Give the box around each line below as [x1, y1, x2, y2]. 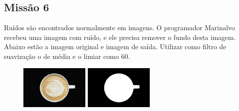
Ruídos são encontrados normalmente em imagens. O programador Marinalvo [4, 22, 235, 33]
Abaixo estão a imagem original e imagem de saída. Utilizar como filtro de [4, 41, 226, 52]
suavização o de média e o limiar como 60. [4, 51, 130, 61]
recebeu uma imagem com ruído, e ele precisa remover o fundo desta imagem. [4, 32, 236, 42]
